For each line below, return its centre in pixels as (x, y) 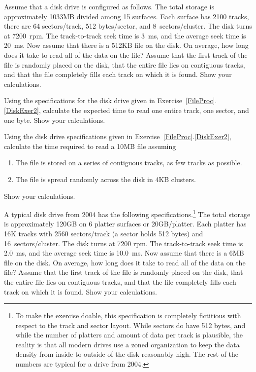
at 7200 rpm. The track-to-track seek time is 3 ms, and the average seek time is (125, 35)
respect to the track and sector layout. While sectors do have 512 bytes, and (130, 325)
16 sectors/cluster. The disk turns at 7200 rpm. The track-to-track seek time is (124, 243)
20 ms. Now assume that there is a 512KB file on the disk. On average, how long (126, 45)
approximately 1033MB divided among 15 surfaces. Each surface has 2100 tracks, (127, 16)
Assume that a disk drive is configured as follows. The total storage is (109, 6)
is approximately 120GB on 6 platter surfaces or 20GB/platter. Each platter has (125, 224)
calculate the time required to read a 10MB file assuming (90, 146)
